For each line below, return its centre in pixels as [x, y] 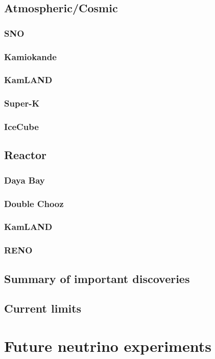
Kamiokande [30, 56]
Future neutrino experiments [108, 345]
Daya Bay [25, 180]
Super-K [22, 103]
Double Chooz [34, 203]
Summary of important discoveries [97, 278]
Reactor [26, 155]
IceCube [21, 127]
